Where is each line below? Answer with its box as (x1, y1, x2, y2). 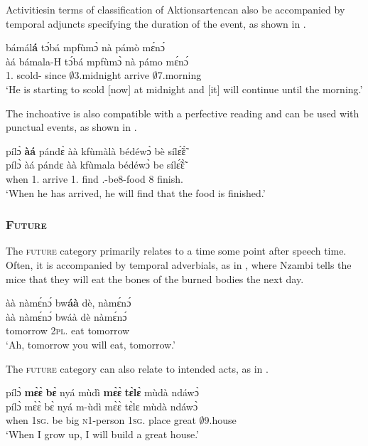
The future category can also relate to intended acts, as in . (6, 361, 269, 376)
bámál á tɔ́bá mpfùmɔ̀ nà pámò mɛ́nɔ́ (6, 40, 166, 55)
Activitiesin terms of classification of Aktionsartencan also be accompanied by (6, 2, 345, 16)
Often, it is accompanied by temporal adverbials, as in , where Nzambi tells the (6, 257, 352, 272)
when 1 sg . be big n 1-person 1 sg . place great (6, 413, 196, 428)
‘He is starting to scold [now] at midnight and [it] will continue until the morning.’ (6, 81, 363, 96)
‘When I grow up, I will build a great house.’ (6, 426, 200, 441)
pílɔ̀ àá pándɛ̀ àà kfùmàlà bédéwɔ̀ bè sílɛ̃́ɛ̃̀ (6, 143, 186, 158)
